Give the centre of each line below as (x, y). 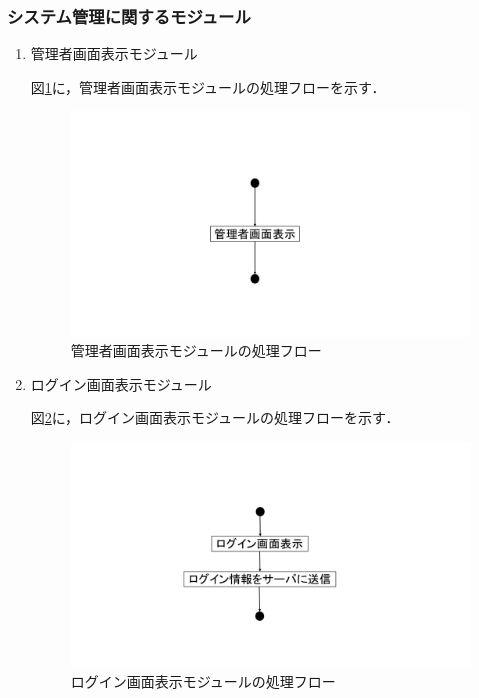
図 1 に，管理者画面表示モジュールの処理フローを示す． (208, 86)
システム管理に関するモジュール (129, 15)
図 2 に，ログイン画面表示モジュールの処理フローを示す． (215, 417)
